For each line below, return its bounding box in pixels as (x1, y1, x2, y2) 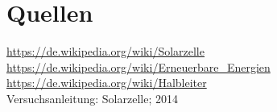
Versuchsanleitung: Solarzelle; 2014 (6, 89, 178, 106)
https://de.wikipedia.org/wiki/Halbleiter (6, 74, 207, 91)
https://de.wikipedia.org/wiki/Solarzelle (6, 43, 205, 60)
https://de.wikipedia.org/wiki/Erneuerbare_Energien (6, 58, 271, 75)
